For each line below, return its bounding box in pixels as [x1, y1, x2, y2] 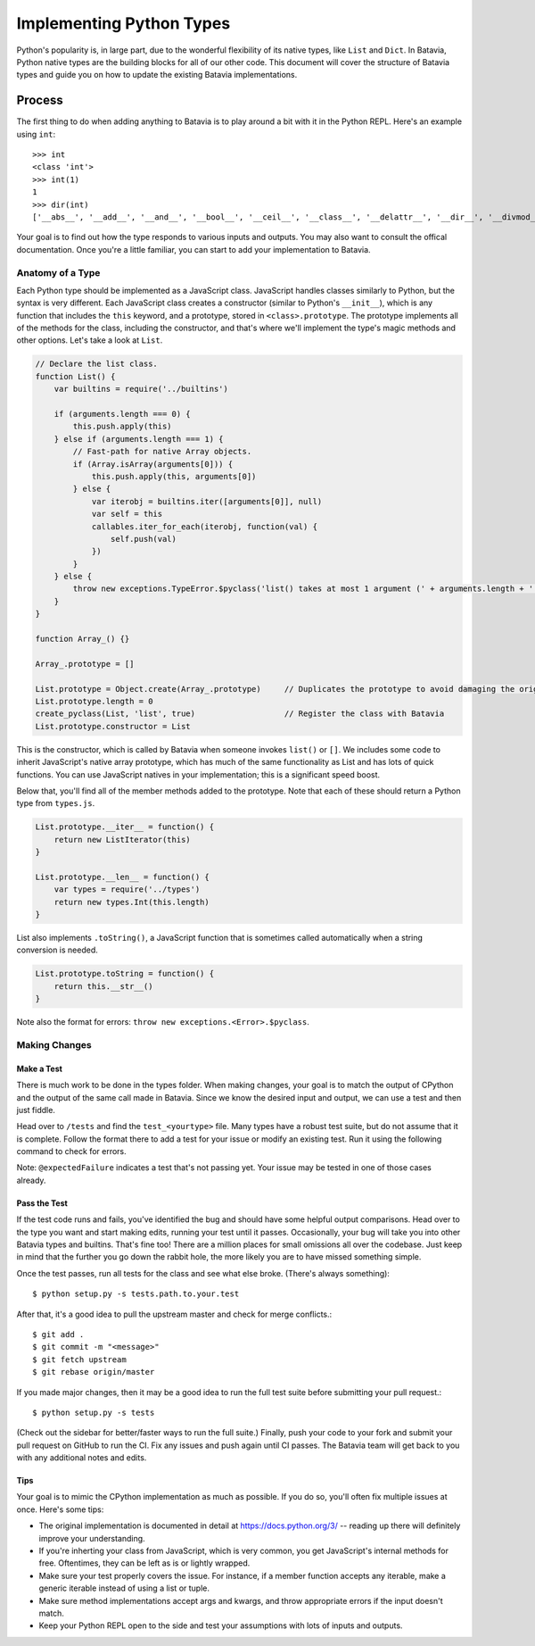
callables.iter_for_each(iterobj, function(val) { [91, 521, 318, 531]
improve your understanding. [38, 1533, 146, 1543]
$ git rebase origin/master [32, 1367, 155, 1377]
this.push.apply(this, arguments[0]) [91, 471, 257, 481]
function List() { [35, 371, 116, 381]
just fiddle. [16, 1104, 55, 1115]
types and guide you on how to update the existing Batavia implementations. [16, 70, 298, 80]
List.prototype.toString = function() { [35, 968, 214, 979]
